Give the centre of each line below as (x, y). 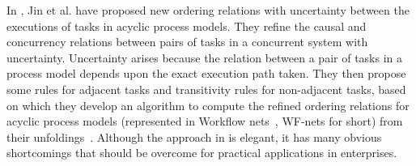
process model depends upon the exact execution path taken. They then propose (206, 73)
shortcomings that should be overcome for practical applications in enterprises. (202, 153)
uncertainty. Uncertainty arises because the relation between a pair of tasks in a (205, 57)
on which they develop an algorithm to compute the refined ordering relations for (208, 105)
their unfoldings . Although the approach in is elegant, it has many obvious (194, 136)
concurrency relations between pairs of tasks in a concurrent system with (187, 42)
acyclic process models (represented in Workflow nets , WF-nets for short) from (205, 121)
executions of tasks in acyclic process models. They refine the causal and (187, 26)
